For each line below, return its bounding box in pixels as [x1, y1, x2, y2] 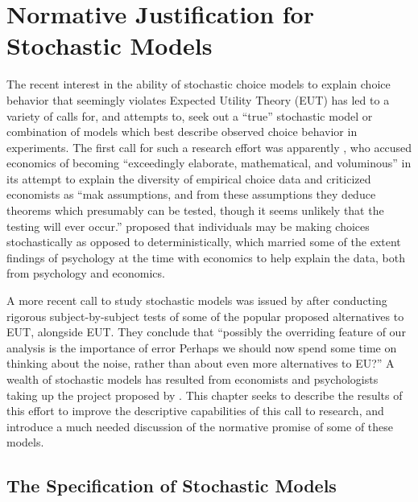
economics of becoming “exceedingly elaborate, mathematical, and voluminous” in [6, 154, 412, 171]
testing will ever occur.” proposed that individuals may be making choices [6, 217, 370, 234]
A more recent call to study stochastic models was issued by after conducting [6, 292, 387, 309]
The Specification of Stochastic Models [6, 473, 337, 498]
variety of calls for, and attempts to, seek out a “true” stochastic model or [6, 107, 373, 124]
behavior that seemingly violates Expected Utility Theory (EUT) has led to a [6, 91, 390, 108]
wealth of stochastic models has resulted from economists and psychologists [6, 371, 379, 387]
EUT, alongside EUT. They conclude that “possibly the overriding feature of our [6, 323, 406, 340]
